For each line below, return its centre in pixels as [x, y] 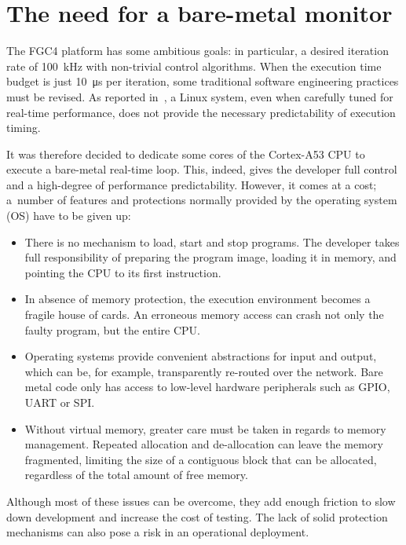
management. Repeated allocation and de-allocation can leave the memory [204, 444]
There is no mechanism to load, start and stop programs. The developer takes [212, 241]
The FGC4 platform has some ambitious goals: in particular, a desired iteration [198, 51]
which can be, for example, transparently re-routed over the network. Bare [204, 371]
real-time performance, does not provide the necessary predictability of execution [201, 112]
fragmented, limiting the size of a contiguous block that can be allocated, [201, 459]
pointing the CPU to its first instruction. [123, 272]
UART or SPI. [60, 402]
